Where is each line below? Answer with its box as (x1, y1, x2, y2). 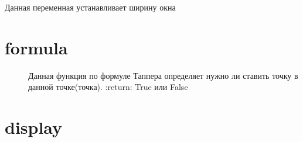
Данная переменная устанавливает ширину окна (5, 1, 176, 13)
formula (5, 35, 68, 59)
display (5, 115, 63, 139)
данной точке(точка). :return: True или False (28, 81, 188, 93)
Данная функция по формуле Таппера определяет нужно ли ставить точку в (28, 69, 298, 81)
